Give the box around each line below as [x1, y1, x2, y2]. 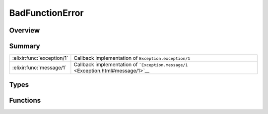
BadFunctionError [9, 7, 84, 18]
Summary [9, 42, 40, 50]
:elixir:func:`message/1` [12, 64, 67, 71]
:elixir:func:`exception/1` [12, 55, 68, 62]
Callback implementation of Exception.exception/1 [73, 55, 191, 62]
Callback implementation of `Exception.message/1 [73, 61, 188, 68]
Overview [9, 26, 40, 35]
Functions [9, 96, 41, 105]
